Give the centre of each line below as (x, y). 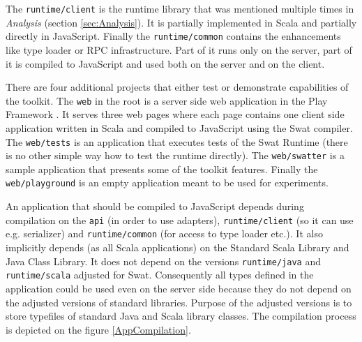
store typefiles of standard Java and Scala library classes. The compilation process (181, 316)
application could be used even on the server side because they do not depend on (179, 288)
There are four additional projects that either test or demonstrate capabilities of (177, 87)
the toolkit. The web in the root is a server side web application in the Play (167, 100)
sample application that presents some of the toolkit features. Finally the (162, 169)
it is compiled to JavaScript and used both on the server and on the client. (165, 63)
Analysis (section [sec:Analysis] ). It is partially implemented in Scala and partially (181, 22)
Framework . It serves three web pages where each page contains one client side (175, 114)
